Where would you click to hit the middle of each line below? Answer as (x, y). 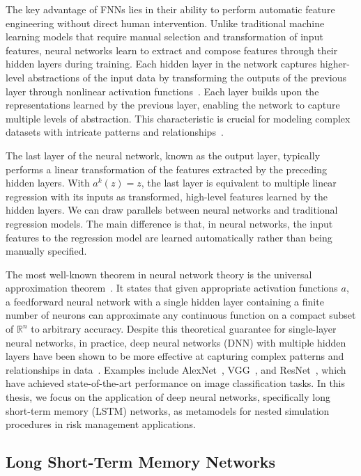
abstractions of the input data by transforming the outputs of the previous (187, 77)
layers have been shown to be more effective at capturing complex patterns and (175, 356)
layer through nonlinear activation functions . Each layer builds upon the (162, 91)
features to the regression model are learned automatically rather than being (169, 237)
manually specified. (46, 251)
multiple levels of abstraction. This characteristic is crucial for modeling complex (178, 118)
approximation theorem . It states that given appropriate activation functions (172, 288)
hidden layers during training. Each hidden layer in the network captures (161, 64)
